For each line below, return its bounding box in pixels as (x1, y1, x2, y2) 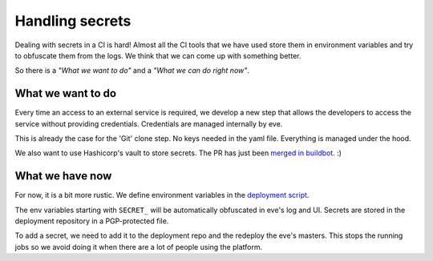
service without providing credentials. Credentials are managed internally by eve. (14, 118, 283, 128)
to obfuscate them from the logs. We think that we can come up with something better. (14, 50, 301, 60)
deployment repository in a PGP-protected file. (14, 216, 169, 226)
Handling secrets (14, 12, 132, 30)
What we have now (14, 169, 112, 183)
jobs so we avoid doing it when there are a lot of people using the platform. (14, 242, 263, 251)
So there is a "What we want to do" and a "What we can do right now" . (14, 66, 250, 75)
